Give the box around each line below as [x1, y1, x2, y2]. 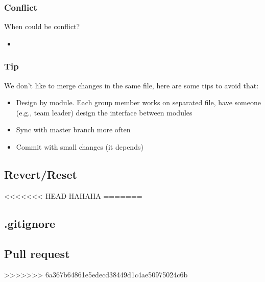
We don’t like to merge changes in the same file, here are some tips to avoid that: [4, 80, 259, 90]
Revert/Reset [4, 166, 77, 182]
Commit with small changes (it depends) [16, 142, 143, 152]
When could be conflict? [4, 21, 80, 32]
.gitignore [4, 215, 56, 231]
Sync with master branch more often [16, 124, 131, 135]
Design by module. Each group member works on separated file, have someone [16, 97, 261, 108]
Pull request [4, 245, 70, 261]
